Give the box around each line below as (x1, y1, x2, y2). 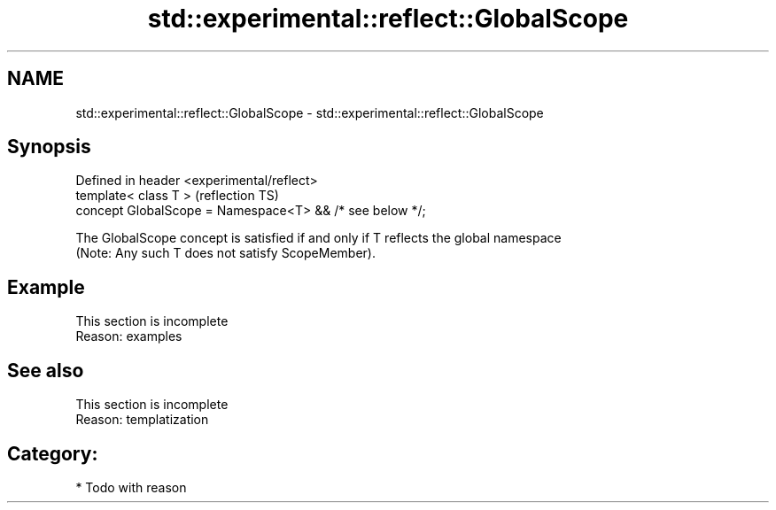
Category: (7, 442, 98, 465)
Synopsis (7, 135, 91, 158)
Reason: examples (75, 328, 182, 344)
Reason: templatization (75, 412, 209, 428)
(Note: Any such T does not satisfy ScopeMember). (75, 245, 376, 261)
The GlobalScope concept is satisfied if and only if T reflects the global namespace (75, 230, 562, 246)
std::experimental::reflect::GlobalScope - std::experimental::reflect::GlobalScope (75, 104, 544, 120)
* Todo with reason (75, 479, 187, 495)
